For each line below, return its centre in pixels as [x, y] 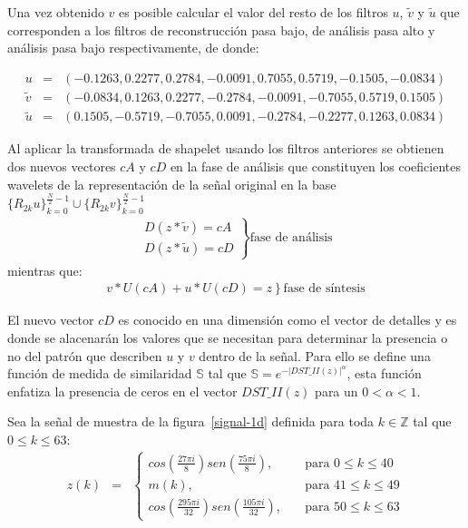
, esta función [384, 373]
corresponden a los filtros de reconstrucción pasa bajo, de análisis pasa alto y [221, 29]
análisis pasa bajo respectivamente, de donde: [133, 48]
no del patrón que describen [85, 355]
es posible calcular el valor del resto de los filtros [253, 12]
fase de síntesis [324, 289]
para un [336, 391]
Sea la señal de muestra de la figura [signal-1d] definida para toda [191, 421]
